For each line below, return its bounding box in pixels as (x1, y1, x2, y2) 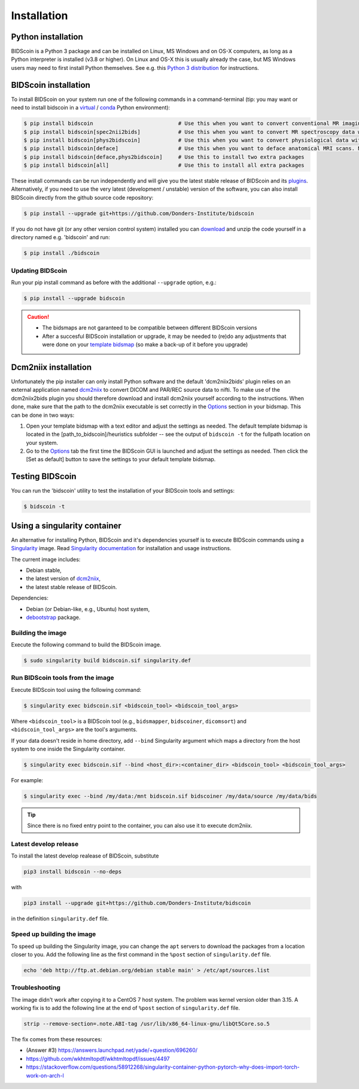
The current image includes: (11, 556, 81, 563)
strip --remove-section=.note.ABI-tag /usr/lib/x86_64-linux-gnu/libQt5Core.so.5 (23, 1020, 270, 1027)
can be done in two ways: (11, 411, 75, 419)
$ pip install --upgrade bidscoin (23, 295, 125, 301)
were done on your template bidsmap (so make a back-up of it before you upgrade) (42, 341, 248, 348)
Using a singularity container (11, 520, 122, 530)
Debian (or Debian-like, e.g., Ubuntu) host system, (26, 605, 150, 612)
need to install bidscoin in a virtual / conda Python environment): (11, 104, 171, 111)
